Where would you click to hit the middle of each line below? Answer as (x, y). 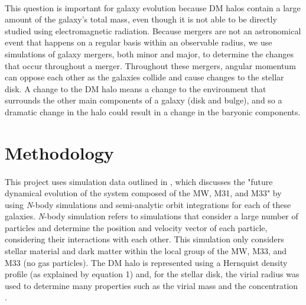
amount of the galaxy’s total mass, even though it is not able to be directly (141, 19)
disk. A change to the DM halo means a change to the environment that (136, 88)
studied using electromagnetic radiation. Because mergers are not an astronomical (153, 30)
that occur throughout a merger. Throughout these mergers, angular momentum (150, 65)
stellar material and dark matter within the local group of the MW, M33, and (146, 251)
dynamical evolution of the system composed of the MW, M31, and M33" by (143, 193)
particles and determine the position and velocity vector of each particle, (136, 227)
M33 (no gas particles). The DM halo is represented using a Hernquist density (146, 262)
